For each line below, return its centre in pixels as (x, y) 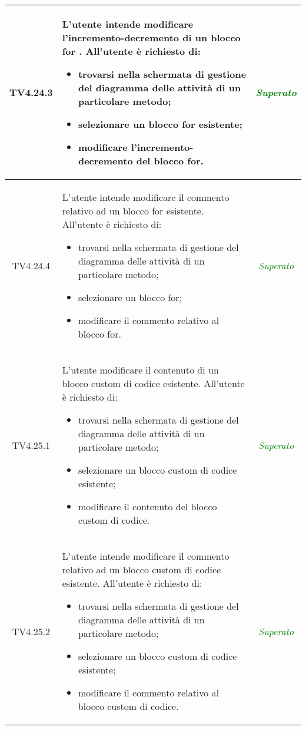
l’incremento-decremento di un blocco (151, 37)
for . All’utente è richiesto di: (131, 51)
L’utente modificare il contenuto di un (140, 370)
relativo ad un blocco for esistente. (133, 211)
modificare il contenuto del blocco (147, 506)
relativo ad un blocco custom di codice (142, 569)
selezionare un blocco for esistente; (160, 124)
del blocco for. (170, 161)
